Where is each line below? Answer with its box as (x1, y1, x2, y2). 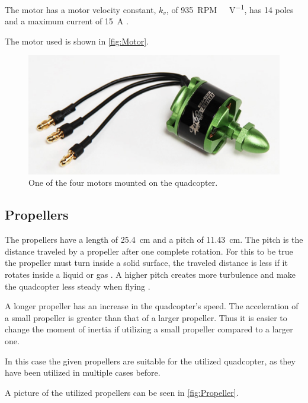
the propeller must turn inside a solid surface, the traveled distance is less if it (5, 256, 288, 269)
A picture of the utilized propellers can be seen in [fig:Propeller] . (5, 386, 239, 398)
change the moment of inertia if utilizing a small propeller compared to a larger (5, 323, 293, 335)
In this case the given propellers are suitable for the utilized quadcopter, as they (5, 354, 296, 367)
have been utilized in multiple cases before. (5, 366, 161, 379)
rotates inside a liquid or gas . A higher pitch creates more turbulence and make (5, 268, 296, 281)
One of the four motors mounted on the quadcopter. (28, 176, 218, 189)
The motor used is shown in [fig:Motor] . (5, 34, 149, 47)
